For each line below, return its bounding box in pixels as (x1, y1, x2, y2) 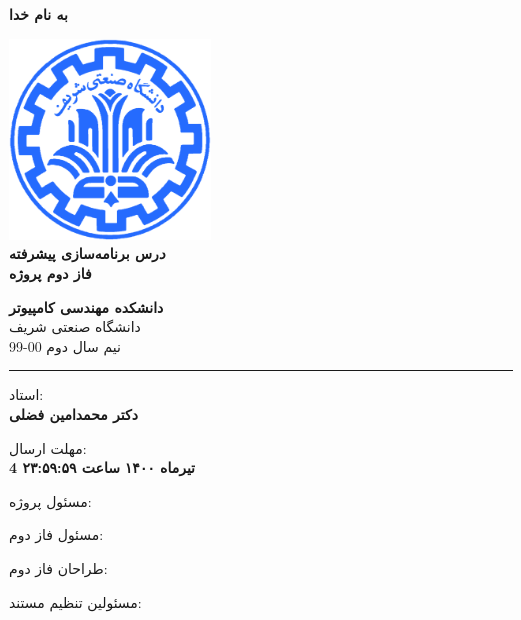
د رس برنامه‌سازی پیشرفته (9, 243, 166, 264)
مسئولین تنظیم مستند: (9, 591, 142, 612)
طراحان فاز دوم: (9, 557, 108, 578)
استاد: (9, 384, 44, 405)
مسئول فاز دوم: (9, 524, 104, 545)
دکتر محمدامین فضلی (9, 403, 138, 424)
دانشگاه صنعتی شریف (9, 316, 141, 337)
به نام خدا (9, 4, 68, 24)
